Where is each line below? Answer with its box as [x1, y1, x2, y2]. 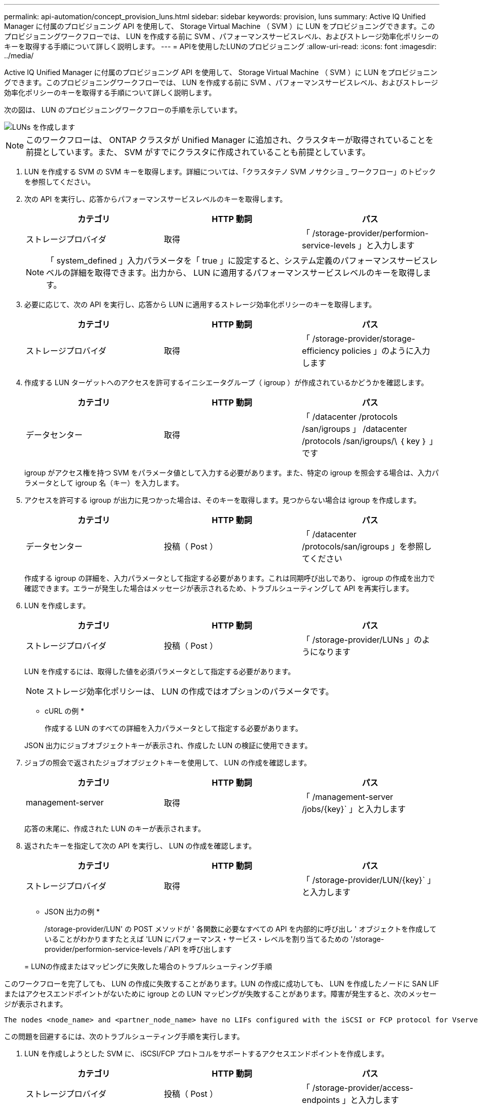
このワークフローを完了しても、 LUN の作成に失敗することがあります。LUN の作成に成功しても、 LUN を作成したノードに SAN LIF [4, 979, 439, 988]
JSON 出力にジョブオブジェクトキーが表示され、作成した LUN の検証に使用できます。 [24, 741, 312, 750]
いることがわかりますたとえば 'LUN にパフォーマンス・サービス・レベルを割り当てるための [45, 935, 349, 943]
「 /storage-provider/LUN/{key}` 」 [302, 875, 435, 885]
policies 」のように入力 [341, 346, 430, 356]
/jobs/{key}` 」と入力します [302, 804, 406, 814]
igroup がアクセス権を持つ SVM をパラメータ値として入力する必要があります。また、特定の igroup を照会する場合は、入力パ [24, 468, 439, 477]
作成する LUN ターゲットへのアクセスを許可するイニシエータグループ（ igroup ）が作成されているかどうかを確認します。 [24, 378, 428, 387]
